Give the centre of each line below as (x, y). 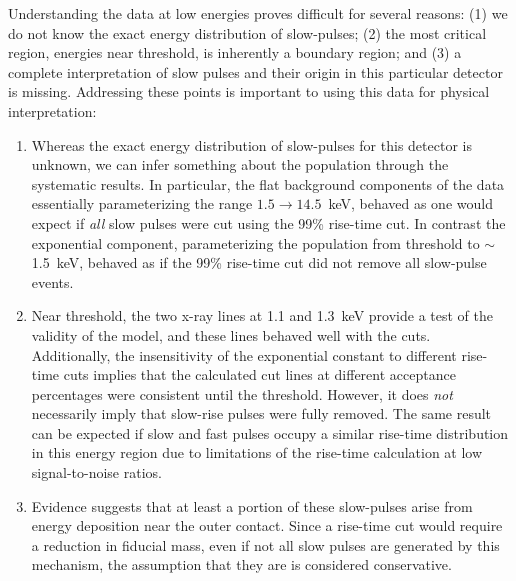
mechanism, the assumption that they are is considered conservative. (241, 564)
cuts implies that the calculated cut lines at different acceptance (259, 374)
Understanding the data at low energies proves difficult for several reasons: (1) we (258, 13)
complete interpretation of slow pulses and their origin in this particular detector (255, 71)
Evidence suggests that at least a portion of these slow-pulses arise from (252, 505)
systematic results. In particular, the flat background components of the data (268, 183)
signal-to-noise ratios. (96, 472)
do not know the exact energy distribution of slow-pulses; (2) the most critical (247, 32)
